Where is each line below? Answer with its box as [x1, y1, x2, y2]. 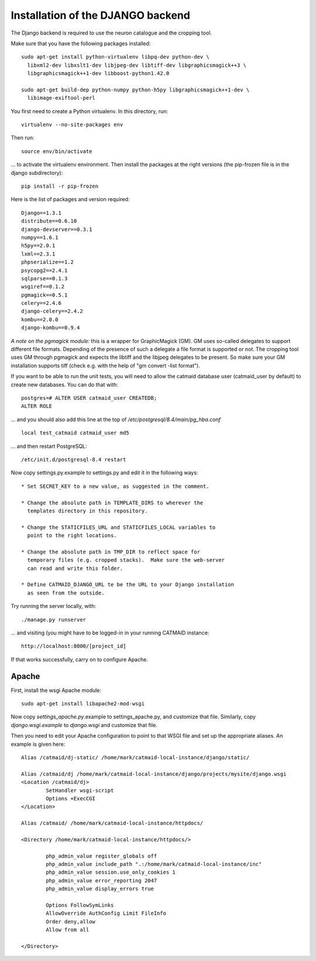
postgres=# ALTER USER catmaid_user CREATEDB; [21, 395, 157, 401]
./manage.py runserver [21, 616, 87, 623]
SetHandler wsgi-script [46, 787, 114, 794]
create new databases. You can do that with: [11, 381, 118, 388]
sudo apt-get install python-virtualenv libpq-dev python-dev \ [21, 53, 210, 60]
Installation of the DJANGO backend [11, 9, 190, 22]
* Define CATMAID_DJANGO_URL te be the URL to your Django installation [21, 581, 234, 588]
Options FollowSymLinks [46, 902, 114, 909]
